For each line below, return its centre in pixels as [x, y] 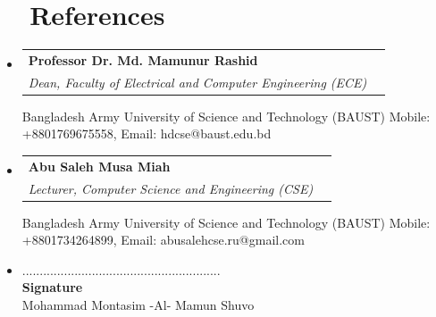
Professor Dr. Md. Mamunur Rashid [143, 59]
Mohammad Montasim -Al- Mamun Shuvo [138, 305]
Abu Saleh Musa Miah [99, 166]
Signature [52, 287]
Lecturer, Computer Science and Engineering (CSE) [171, 188]
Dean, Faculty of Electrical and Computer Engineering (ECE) [197, 82]
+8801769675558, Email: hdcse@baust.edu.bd [147, 133]
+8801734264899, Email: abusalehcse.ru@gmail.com [163, 240]
